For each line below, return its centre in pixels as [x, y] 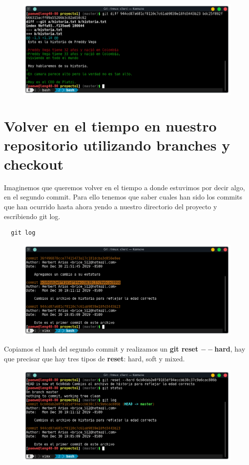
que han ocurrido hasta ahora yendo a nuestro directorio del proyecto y [111, 207]
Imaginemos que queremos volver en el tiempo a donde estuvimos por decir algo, [124, 187]
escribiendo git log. [32, 216]
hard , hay [230, 349]
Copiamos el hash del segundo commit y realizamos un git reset [101, 349]
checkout [34, 164]
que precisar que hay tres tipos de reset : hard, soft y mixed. [94, 358]
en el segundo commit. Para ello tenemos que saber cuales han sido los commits [123, 197]
